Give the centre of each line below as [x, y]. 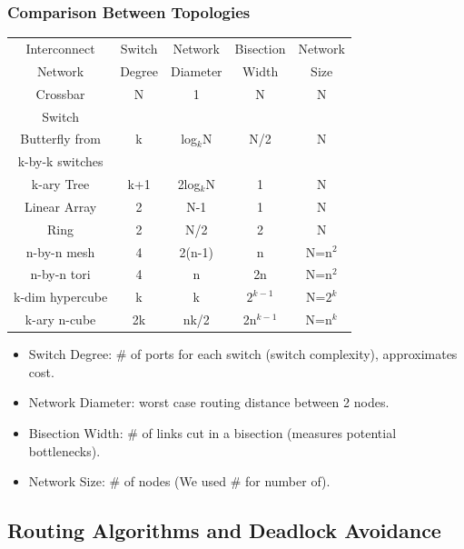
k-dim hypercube [61, 297]
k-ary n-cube [60, 319]
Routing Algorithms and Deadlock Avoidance [224, 530]
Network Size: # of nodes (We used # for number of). [179, 481]
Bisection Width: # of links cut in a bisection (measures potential [212, 432]
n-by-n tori [60, 274]
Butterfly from [60, 139]
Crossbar [60, 93]
